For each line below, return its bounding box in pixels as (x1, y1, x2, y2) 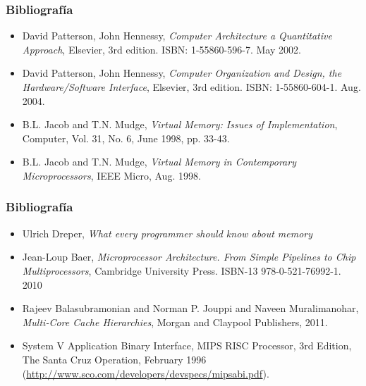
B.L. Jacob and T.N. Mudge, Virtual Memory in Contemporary (22, 154, 296, 169)
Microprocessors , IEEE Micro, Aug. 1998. (22, 168, 201, 182)
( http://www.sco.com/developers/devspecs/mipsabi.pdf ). (22, 366, 269, 380)
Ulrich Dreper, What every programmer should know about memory (22, 225, 313, 240)
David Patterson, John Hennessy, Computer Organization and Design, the (22, 66, 342, 80)
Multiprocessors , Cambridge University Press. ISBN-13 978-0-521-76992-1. (22, 263, 341, 278)
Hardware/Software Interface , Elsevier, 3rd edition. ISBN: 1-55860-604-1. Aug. (22, 80, 361, 94)
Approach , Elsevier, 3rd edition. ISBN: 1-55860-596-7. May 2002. (22, 42, 301, 56)
